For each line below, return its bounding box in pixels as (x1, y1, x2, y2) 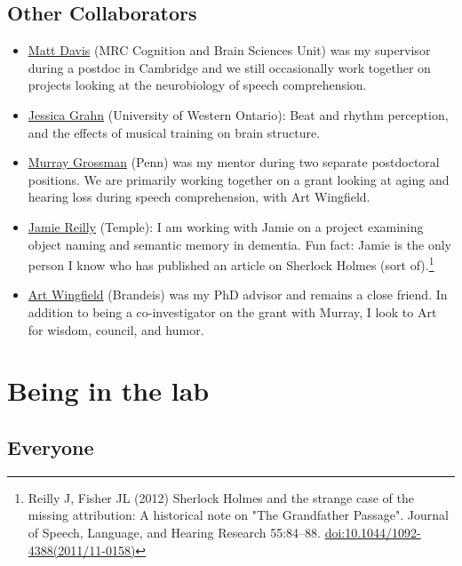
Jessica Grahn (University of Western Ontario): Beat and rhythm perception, (28, 105, 449, 124)
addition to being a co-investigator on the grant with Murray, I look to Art (28, 302, 437, 321)
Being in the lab (7, 372, 210, 409)
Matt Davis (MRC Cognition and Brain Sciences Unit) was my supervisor (28, 41, 431, 60)
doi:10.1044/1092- (324, 522, 421, 541)
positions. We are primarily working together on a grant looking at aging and (28, 170, 450, 188)
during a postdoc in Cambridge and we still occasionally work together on (28, 58, 431, 76)
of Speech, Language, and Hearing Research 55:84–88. (28, 522, 321, 541)
